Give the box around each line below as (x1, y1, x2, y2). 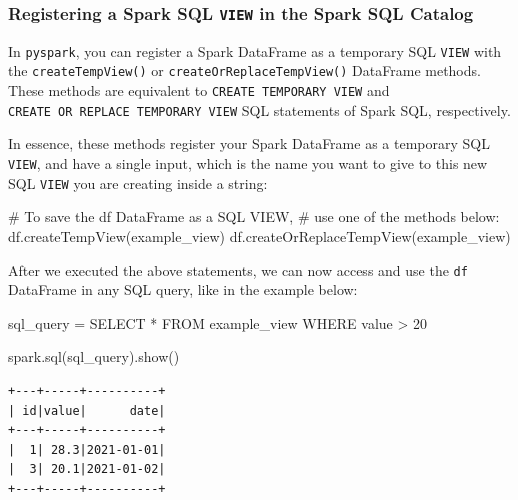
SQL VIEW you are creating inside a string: (8, 172, 268, 193)
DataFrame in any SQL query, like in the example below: (8, 279, 358, 300)
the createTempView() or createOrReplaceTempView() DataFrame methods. (8, 60, 481, 81)
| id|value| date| (8, 403, 166, 418)
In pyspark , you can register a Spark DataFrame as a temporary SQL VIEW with (8, 40, 502, 61)
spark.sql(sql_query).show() (8, 346, 180, 367)
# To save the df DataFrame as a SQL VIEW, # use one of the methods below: (8, 206, 500, 227)
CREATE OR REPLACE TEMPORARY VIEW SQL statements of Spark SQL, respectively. (8, 99, 511, 120)
